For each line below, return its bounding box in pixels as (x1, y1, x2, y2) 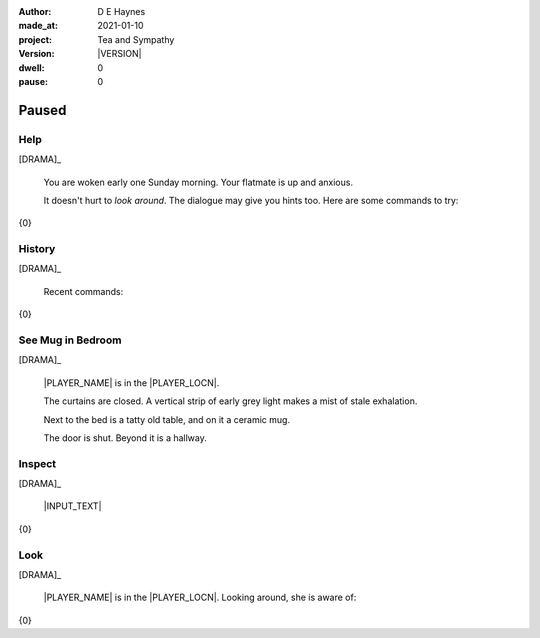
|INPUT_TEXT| (43, 500, 102, 512)
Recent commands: (43, 285, 124, 297)
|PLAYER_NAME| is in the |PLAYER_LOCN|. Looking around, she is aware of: (43, 591, 357, 604)
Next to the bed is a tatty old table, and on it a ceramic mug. (43, 413, 290, 425)
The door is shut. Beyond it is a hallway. (43, 431, 207, 444)
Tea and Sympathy (97, 33, 175, 45)
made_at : (18, 20, 59, 32)
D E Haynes (97, 6, 146, 17)
